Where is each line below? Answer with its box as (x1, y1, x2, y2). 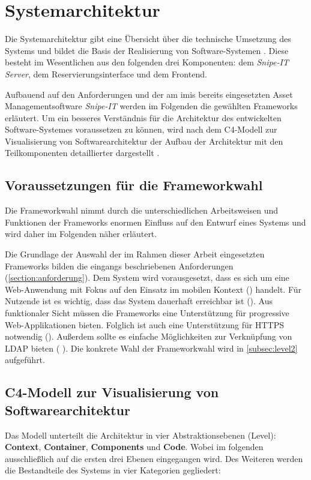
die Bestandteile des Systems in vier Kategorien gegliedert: (5, 464, 221, 476)
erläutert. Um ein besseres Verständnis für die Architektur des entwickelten (5, 111, 282, 124)
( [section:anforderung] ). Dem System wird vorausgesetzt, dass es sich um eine (5, 271, 289, 284)
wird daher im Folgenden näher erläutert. (5, 227, 157, 240)
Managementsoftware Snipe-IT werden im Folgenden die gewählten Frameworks (5, 100, 298, 112)
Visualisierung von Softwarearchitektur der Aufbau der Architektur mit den (5, 134, 283, 147)
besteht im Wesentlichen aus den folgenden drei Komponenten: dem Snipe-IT (5, 56, 289, 68)
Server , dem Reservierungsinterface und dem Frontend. (5, 67, 207, 80)
